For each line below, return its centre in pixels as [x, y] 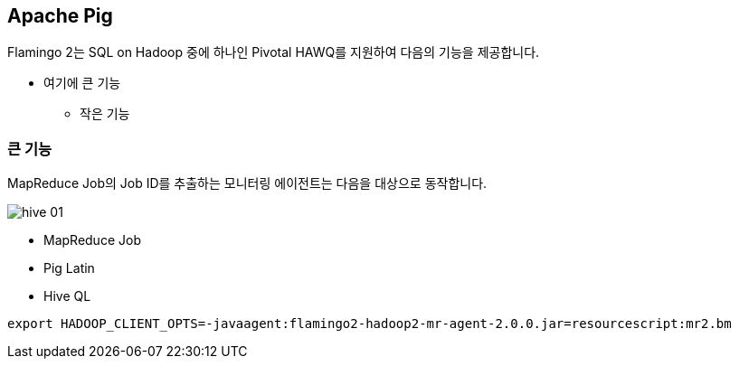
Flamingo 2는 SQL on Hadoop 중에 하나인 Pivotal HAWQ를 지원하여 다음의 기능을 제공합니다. [274, 52]
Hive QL [67, 296]
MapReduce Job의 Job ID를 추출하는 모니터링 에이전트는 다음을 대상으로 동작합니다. [247, 183]
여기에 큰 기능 [82, 83]
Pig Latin [69, 268]
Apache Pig [60, 16]
